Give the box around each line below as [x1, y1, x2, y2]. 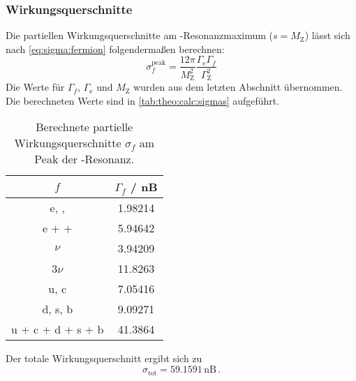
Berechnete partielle [36, 119, 133, 135]
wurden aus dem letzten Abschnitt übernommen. [133, 80, 343, 94]
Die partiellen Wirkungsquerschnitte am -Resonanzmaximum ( [6, 28, 274, 43]
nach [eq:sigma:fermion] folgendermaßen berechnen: [6, 41, 225, 56]
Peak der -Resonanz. [34, 151, 135, 167]
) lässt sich [304, 28, 350, 43]
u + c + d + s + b [11, 321, 104, 338]
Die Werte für [6, 80, 65, 94]
